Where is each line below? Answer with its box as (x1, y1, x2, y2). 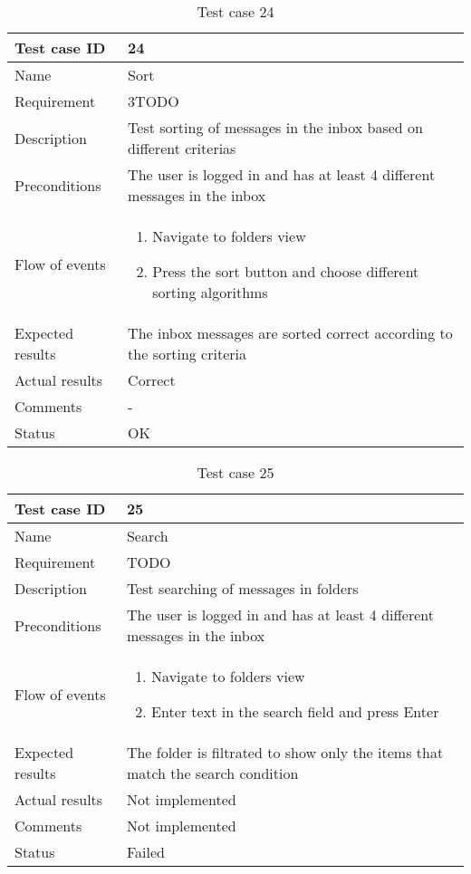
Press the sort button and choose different (152, 261, 419, 282)
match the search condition (126, 763, 299, 783)
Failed (126, 841, 165, 862)
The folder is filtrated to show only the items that (126, 742, 444, 763)
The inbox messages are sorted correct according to (128, 322, 453, 343)
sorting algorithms (152, 282, 268, 303)
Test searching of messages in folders (126, 578, 359, 599)
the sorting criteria (128, 343, 246, 364)
